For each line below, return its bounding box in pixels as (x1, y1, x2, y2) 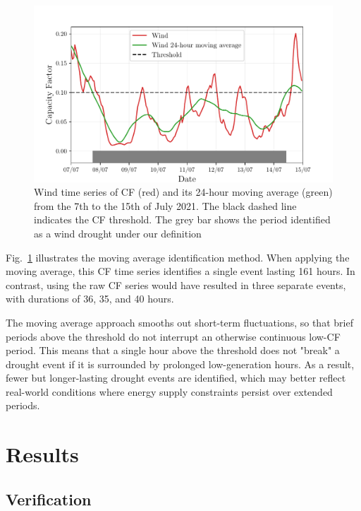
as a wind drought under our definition (34, 225, 202, 240)
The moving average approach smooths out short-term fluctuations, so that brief (6, 315, 353, 329)
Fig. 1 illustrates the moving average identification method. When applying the (6, 249, 350, 264)
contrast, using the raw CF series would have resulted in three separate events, (6, 277, 346, 292)
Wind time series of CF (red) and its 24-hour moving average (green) (34, 184, 333, 199)
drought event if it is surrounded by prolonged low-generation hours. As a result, (6, 356, 355, 371)
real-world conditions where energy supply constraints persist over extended (6, 384, 333, 399)
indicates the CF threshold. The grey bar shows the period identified (34, 212, 331, 227)
